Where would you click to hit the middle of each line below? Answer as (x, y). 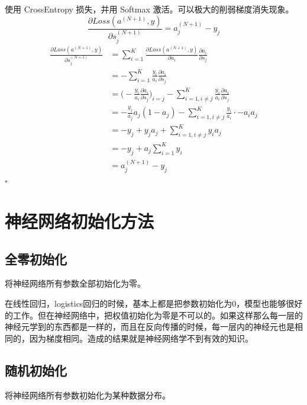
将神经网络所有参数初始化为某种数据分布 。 (88, 395)
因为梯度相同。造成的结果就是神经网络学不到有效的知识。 (141, 338)
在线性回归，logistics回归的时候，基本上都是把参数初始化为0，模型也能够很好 (154, 303)
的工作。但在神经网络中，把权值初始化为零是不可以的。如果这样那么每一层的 (154, 315)
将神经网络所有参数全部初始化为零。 (75, 283)
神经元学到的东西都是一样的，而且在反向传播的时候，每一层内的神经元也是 (150, 327)
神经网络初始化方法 (80, 221)
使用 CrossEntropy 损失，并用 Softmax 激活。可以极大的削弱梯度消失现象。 (149, 9)
